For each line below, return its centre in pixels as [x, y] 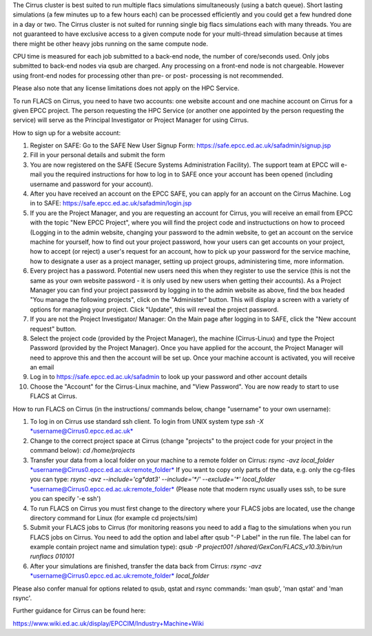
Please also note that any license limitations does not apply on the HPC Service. [126, 88]
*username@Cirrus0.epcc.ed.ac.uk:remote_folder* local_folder [120, 576]
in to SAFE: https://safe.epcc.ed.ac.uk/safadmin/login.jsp [111, 203]
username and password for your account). [92, 184]
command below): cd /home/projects [83, 451]
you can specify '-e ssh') [65, 499]
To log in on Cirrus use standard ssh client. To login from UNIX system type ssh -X [147, 422]
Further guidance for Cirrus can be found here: [79, 611]
